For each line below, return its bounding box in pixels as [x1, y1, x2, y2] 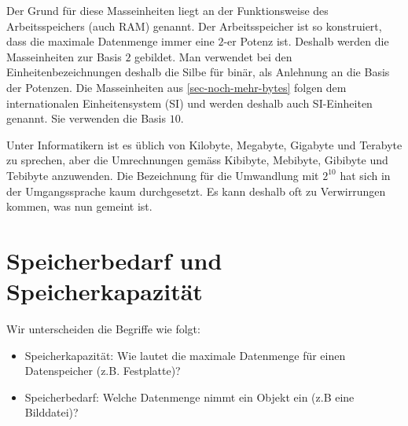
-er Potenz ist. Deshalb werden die [223, 33, 389, 50]
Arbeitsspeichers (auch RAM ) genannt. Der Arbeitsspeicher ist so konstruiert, [6, 17, 382, 34]
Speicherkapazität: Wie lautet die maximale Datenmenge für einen [24, 347, 346, 363]
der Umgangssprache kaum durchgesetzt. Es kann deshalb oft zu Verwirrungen [6, 182, 386, 199]
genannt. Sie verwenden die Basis [6, 110, 166, 127]
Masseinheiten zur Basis [6, 48, 122, 64]
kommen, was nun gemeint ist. [6, 198, 153, 215]
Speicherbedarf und [6, 244, 222, 276]
